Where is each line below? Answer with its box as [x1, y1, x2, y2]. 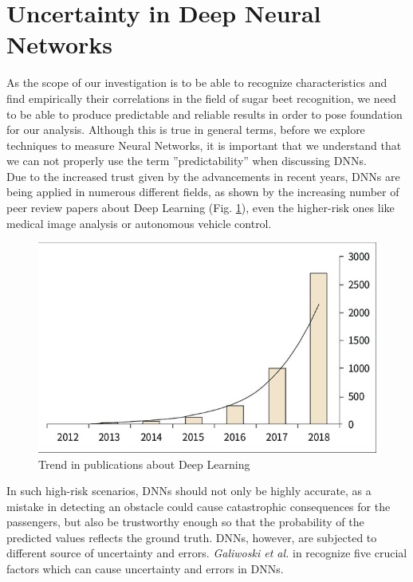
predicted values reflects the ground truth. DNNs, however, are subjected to [6, 529, 377, 545]
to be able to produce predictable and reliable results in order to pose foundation [6, 105, 403, 122]
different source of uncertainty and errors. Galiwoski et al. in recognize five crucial [6, 545, 407, 561]
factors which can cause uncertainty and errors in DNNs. [6, 560, 284, 577]
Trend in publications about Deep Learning [38, 455, 250, 472]
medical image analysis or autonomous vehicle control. [6, 214, 272, 231]
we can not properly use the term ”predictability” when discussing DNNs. [6, 152, 367, 169]
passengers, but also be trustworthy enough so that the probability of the [6, 513, 364, 530]
